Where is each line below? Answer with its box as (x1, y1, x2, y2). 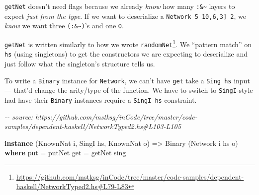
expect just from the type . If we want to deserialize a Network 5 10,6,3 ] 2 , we (4, 10, 246, 21)
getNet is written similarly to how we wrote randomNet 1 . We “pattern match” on (4, 37, 252, 49)
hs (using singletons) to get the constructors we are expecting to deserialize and (4, 49, 248, 59)
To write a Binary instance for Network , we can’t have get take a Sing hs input (4, 75, 250, 85)
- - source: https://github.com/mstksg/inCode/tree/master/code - (4, 111, 197, 122)
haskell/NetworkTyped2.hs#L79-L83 (16, 181, 128, 192)
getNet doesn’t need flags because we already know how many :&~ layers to (4, 1, 235, 11)
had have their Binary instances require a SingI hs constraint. (4, 94, 197, 105)
